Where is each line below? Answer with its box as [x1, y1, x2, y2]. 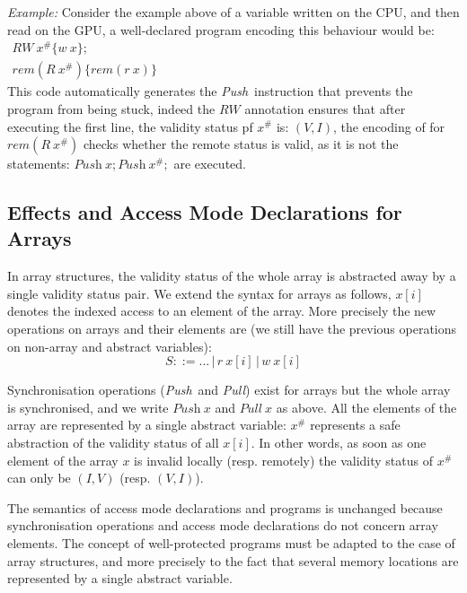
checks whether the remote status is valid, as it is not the [83, 135, 399, 153]
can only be [7, 468, 71, 487]
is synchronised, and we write [7, 397, 169, 416]
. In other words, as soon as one [251, 433, 427, 452]
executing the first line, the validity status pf [7, 117, 253, 135]
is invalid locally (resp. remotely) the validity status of [134, 450, 433, 469]
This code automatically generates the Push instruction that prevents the [7, 82, 413, 100]
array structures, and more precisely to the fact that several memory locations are [7, 551, 459, 570]
